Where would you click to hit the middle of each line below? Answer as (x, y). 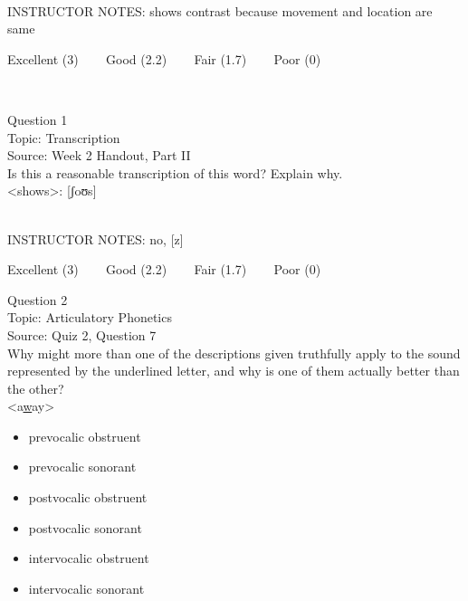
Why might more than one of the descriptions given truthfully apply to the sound (234, 353)
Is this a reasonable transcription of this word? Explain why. (175, 172)
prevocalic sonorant (82, 467)
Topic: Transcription (64, 137)
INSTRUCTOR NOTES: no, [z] (96, 238)
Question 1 (38, 119)
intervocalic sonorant (86, 588)
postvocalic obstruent (88, 497)
